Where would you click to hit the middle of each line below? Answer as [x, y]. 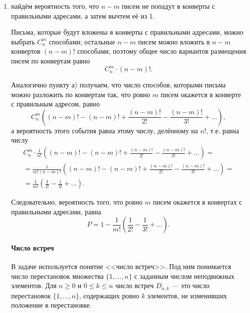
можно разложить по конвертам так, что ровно [80, 94]
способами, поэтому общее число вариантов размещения [162, 51]
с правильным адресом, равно [55, 104]
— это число [191, 285]
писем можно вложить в [174, 41]
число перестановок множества [57, 276]
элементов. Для [34, 285]
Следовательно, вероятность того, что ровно [77, 202]
